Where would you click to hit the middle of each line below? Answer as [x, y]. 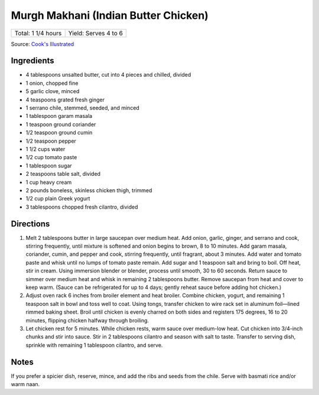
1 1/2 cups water [45, 149]
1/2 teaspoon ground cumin [59, 133]
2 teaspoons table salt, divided [63, 174]
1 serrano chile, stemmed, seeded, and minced [83, 108]
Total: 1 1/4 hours [38, 33]
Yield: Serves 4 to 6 [96, 33]
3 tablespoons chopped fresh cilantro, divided [82, 207]
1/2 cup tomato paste [51, 157]
